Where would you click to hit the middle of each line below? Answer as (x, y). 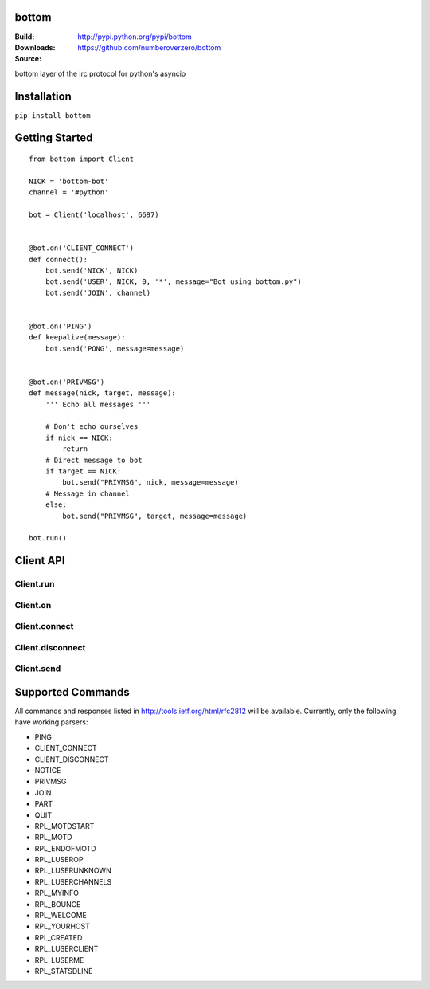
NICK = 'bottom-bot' (69, 181)
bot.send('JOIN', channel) (98, 292)
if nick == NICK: (79, 438)
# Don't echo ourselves (92, 427)
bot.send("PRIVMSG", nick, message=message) (150, 483)
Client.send (38, 669)
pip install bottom (53, 115)
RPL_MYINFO (57, 893)
